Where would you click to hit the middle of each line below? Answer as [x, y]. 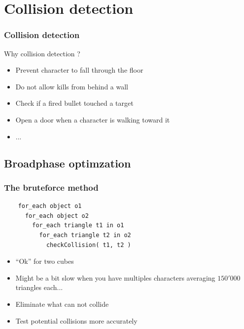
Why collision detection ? [42, 53]
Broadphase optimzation [68, 163]
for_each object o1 [50, 206]
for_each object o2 [57, 216]
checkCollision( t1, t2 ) [88, 245]
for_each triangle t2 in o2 [85, 235]
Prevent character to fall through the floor [79, 70]
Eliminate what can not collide [62, 304]
